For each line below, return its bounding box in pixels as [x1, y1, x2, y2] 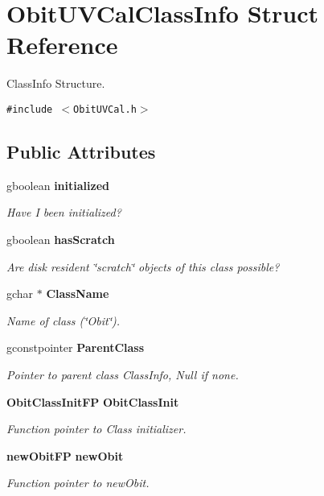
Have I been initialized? [6, 204, 121, 221]
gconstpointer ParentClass [6, 339, 145, 356]
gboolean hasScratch [6, 230, 115, 247]
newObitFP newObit [6, 447, 124, 464]
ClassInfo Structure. [6, 75, 105, 92]
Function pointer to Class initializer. [6, 420, 187, 437]
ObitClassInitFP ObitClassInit [6, 393, 179, 410]
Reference [6, 28, 118, 61]
